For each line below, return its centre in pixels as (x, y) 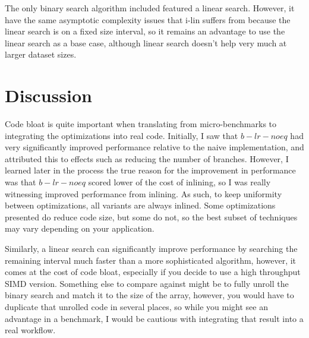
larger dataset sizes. (41, 54)
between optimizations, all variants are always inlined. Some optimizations (140, 205)
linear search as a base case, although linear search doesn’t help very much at (146, 42)
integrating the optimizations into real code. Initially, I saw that (122, 135)
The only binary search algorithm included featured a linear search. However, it (150, 8)
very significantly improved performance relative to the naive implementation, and (154, 147)
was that (21, 182)
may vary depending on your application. (80, 228)
